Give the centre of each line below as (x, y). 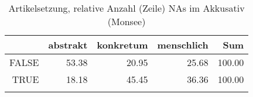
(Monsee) (126, 21)
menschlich (183, 45)
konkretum (122, 45)
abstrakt (68, 45)
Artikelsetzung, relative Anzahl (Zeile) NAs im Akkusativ (126, 8)
